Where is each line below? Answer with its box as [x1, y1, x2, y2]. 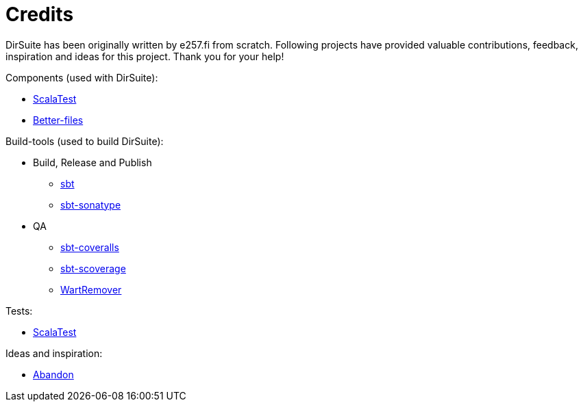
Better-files [33, 114, 84, 126]
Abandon [33, 368, 74, 380]
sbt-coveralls [60, 241, 119, 253]
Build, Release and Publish [33, 156, 152, 168]
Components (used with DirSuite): [5, 71, 158, 83]
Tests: [5, 304, 33, 317]
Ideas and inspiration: [5, 347, 103, 359]
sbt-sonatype [60, 198, 121, 211]
